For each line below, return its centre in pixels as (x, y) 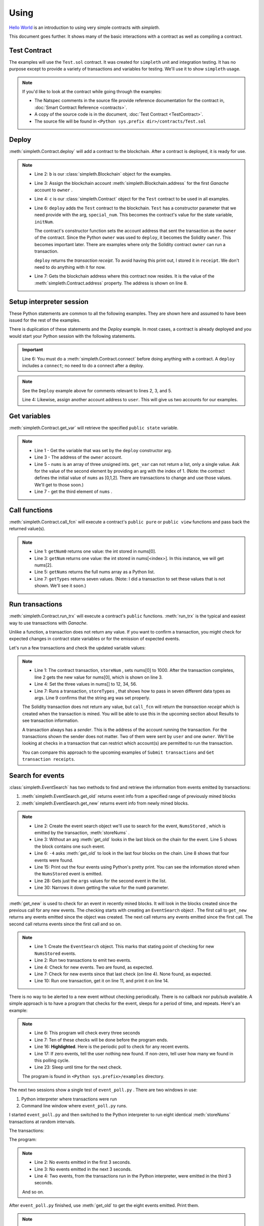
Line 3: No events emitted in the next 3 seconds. (83, 1169)
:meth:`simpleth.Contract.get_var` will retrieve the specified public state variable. (94, 428)
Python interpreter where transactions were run (69, 1099)
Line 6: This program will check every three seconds (87, 1033)
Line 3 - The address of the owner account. (78, 457)
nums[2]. (44, 565)
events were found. (54, 860)
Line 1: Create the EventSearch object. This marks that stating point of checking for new (124, 946)
